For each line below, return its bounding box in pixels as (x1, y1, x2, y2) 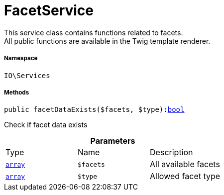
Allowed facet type (150, 171, 221, 182)
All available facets (150, 159, 220, 170)
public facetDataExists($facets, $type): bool (4, 105, 185, 114)
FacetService (4, 2, 94, 19)
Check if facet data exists (4, 120, 88, 129)
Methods (4, 89, 29, 96)
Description (150, 147, 193, 158)
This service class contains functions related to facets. (4, 28, 183, 37)
